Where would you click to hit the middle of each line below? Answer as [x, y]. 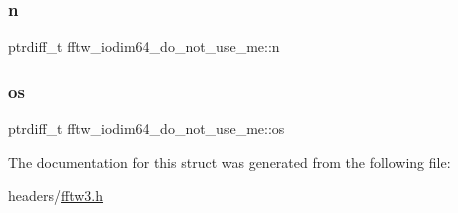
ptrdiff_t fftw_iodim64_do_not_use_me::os [146, 128]
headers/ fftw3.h [56, 195]
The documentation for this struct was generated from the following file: [229, 161]
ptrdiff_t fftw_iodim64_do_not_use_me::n [144, 46]
